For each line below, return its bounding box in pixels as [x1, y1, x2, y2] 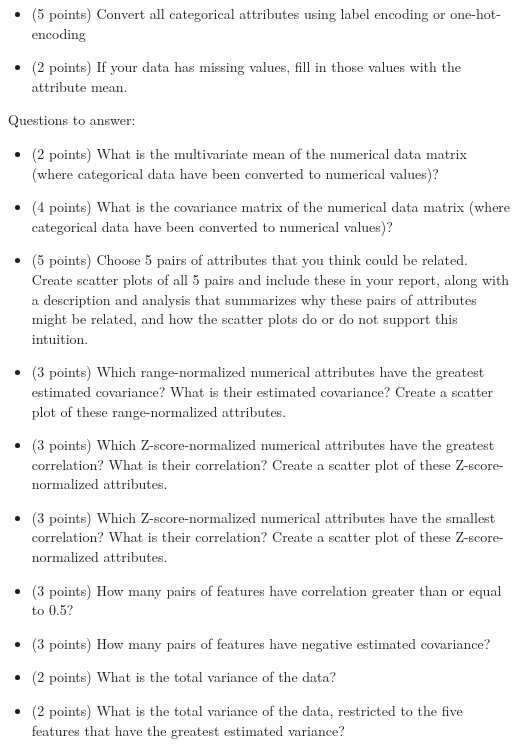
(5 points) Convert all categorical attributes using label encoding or [31, 3, 446, 23]
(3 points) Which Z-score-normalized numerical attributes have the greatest [31, 434, 495, 455]
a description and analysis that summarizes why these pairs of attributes [31, 288, 477, 309]
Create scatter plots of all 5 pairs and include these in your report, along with [31, 268, 510, 289]
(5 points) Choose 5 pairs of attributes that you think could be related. [31, 249, 468, 270]
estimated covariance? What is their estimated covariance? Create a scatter [31, 380, 494, 401]
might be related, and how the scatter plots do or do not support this [31, 308, 458, 329]
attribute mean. [31, 75, 128, 96]
